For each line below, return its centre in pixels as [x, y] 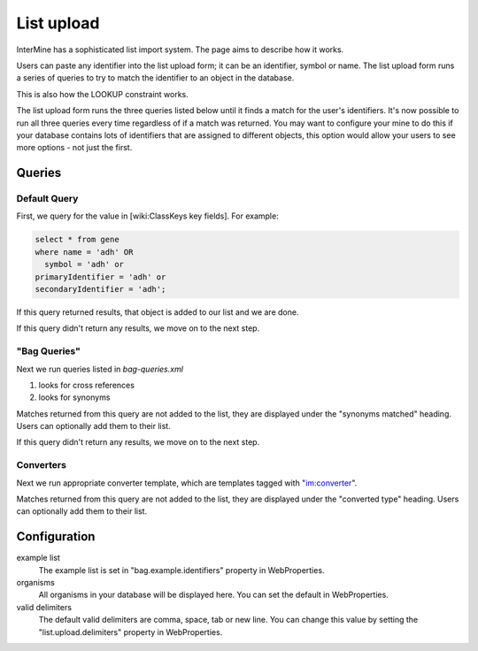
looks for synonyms [74, 397]
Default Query [47, 199]
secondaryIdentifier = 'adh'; [100, 289]
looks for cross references [86, 385]
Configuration [56, 536]
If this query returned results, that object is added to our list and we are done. [158, 312]
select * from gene [77, 240]
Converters [41, 465]
